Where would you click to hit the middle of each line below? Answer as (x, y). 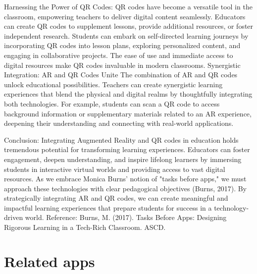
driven (14, 217)
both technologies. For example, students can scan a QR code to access (112, 103)
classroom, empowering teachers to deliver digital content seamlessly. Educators (125, 16)
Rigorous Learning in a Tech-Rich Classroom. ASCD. (85, 227)
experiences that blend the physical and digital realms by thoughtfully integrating (128, 94)
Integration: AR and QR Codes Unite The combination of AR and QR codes (121, 75)
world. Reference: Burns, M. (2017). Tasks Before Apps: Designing (126, 217)
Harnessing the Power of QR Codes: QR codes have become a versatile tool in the (128, 6)
